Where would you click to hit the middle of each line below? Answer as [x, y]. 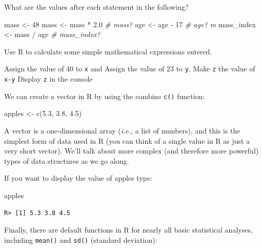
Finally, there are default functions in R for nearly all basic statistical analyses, [128, 230]
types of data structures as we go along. [67, 160]
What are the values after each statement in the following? [96, 7]
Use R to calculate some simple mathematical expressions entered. [108, 51]
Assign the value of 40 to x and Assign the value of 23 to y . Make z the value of [130, 69]
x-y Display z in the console [48, 79]
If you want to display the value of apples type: [78, 178]
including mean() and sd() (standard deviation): [81, 240]
